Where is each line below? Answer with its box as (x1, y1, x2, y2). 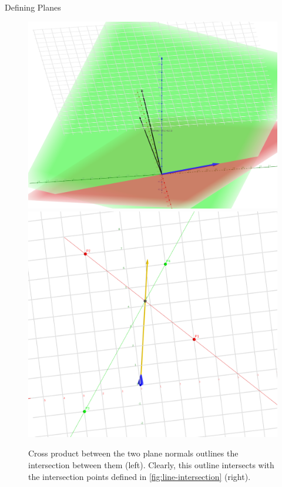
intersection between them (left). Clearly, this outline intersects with (28, 459, 274, 471)
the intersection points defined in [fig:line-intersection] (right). (28, 470, 251, 482)
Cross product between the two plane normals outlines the (28, 447, 239, 459)
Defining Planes (5, 1, 61, 13)
